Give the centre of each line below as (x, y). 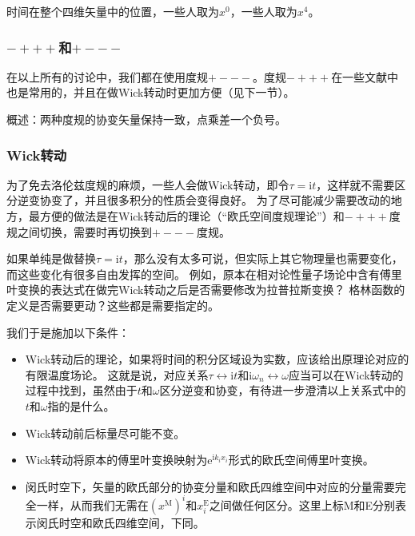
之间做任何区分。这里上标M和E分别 (302, 504)
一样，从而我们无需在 (92, 504)
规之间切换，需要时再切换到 (79, 231)
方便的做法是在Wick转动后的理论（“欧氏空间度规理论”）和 (192, 216)
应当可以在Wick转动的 (346, 374)
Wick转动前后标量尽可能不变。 (105, 433)
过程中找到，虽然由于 (81, 390)
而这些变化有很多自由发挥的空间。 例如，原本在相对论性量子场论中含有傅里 (204, 274)
